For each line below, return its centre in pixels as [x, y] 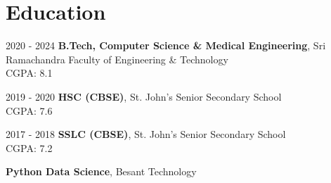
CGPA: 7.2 [29, 147]
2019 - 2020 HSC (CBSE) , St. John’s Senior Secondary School [144, 96]
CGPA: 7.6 [29, 110]
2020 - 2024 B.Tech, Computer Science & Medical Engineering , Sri [166, 45]
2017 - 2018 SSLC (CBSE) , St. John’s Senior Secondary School [146, 134]
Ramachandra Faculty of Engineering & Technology [117, 59]
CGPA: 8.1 [29, 73]
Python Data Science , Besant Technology [101, 171]
